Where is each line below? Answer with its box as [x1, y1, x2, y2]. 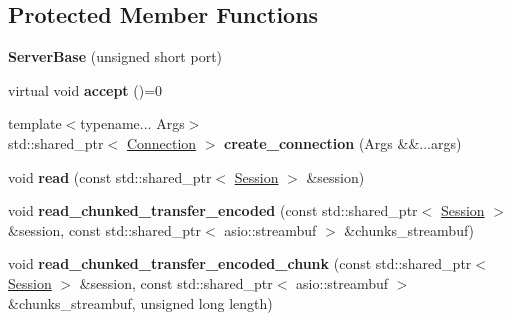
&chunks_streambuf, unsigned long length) [8, 292, 273, 313]
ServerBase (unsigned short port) [8, 46, 223, 67]
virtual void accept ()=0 [8, 79, 163, 100]
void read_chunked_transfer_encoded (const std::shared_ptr [8, 200, 418, 221]
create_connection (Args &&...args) [224, 132, 462, 153]
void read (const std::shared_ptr [8, 166, 212, 187]
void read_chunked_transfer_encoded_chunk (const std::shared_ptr [8, 253, 472, 274]
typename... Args [80, 113, 185, 134]
